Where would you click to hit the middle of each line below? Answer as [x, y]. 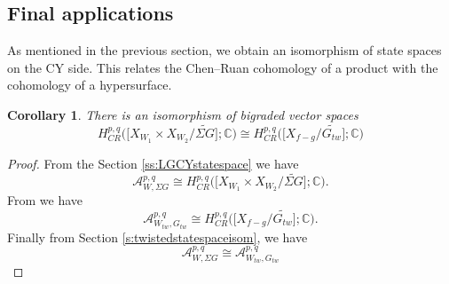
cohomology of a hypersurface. [90, 85]
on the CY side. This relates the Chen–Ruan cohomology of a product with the [223, 67]
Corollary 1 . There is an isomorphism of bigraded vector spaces [183, 114]
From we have [45, 199]
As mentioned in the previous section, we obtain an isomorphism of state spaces [224, 50]
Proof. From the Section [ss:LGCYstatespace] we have [153, 163]
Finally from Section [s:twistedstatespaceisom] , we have [158, 237]
